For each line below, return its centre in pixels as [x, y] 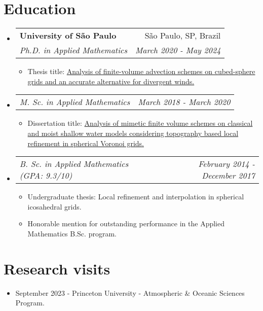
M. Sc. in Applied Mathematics [75, 102]
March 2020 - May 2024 [178, 50]
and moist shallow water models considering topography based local [133, 133]
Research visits [57, 268]
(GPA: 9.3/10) [46, 176]
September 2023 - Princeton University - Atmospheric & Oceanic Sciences [130, 292]
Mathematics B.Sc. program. [72, 233]
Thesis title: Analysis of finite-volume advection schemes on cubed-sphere [141, 71]
